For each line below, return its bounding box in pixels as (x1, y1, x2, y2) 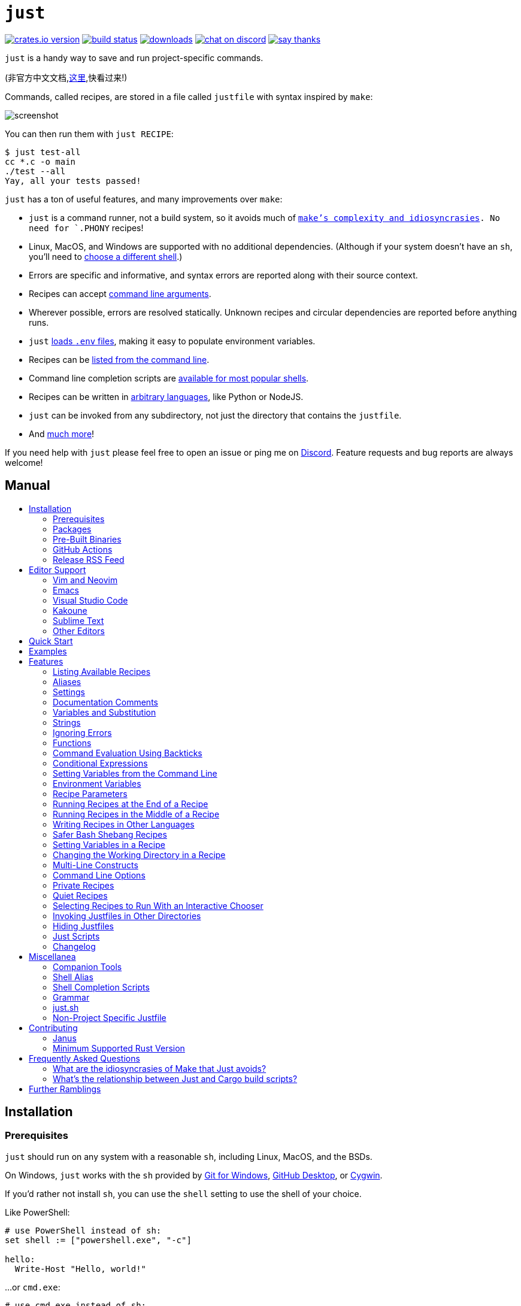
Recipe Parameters (53, 788, 128, 799)
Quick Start (29, 635, 73, 646)
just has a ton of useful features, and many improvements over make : (5, 193, 283, 204)
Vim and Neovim (53, 574, 118, 585)
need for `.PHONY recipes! (29, 222, 144, 233)
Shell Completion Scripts (53, 981, 150, 992)
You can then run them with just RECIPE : (5, 128, 174, 139)
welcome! (5, 457, 43, 468)
